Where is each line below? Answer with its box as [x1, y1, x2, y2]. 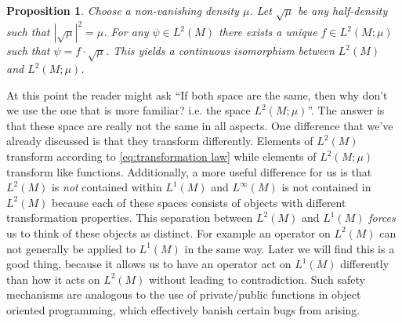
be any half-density [298, 2, 388, 18]
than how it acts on [6, 270, 100, 287]
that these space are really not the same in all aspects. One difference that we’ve [6, 117, 393, 133]
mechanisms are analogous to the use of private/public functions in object [6, 286, 361, 303]
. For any [103, 24, 149, 40]
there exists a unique [219, 24, 317, 40]
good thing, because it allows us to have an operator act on [6, 256, 292, 272]
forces [368, 209, 396, 226]
